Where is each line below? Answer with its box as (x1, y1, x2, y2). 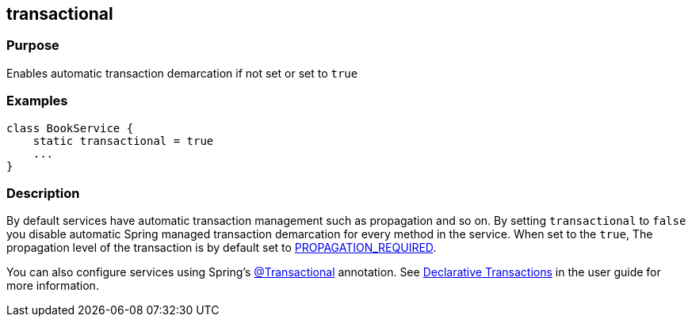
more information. (6, 279, 99, 293)
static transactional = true (32, 134, 214, 147)
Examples (6, 93, 68, 109)
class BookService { (6, 121, 134, 135)
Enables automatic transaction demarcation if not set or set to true (6, 66, 358, 80)
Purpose (6, 37, 59, 54)
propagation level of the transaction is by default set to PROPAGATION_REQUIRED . (6, 241, 437, 255)
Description (6, 184, 80, 201)
